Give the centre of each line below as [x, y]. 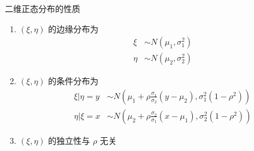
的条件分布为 [73, 81]
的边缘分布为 [73, 28]
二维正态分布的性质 [43, 8]
